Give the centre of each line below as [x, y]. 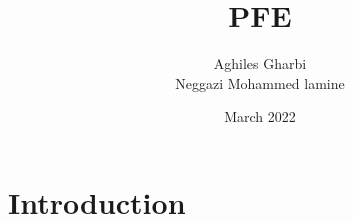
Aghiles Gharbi [260, 63]
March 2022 [260, 116]
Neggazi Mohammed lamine [260, 82]
